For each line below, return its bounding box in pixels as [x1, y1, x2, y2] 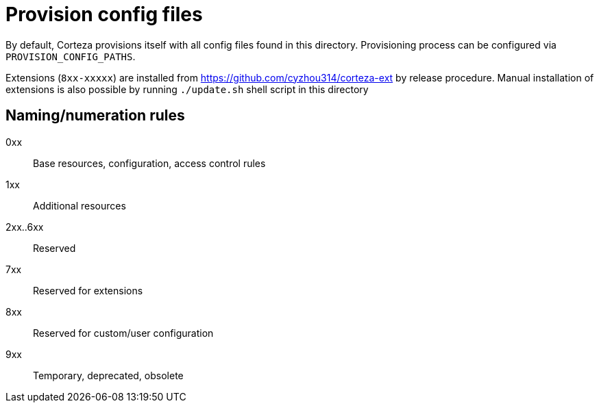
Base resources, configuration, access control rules [33, 157, 266, 169]
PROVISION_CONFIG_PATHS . [5, 50, 136, 62]
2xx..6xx [5, 220, 44, 233]
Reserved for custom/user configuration [33, 327, 214, 339]
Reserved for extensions [33, 284, 143, 296]
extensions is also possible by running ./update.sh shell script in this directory [5, 83, 369, 95]
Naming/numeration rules [5, 107, 185, 125]
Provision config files [5, 3, 203, 26]
